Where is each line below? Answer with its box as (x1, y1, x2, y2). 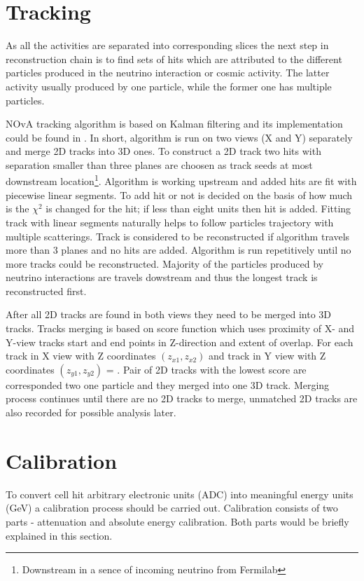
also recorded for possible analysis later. (6, 405, 176, 420)
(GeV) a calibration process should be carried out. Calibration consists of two (6, 500, 338, 515)
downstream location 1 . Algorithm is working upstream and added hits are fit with (6, 172, 357, 189)
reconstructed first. (6, 283, 87, 298)
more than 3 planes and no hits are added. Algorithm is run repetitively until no (6, 242, 351, 257)
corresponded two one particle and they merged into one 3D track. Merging (6, 377, 330, 392)
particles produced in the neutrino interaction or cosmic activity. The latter (6, 65, 330, 80)
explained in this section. (6, 528, 113, 542)
